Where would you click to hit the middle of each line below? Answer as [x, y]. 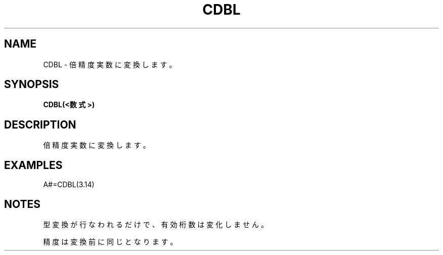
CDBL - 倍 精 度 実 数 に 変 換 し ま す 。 [110, 64]
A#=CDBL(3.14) [69, 185]
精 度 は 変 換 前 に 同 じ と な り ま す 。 [110, 241]
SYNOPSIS [32, 84]
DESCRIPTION [40, 124]
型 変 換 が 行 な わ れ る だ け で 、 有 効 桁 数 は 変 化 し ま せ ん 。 [156, 224]
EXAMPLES [33, 165]
